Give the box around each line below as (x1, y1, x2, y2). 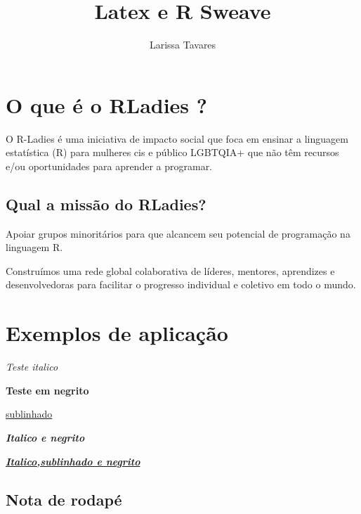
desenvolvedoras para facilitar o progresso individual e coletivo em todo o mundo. (6, 277, 356, 292)
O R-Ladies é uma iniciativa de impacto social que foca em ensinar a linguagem (6, 131, 348, 146)
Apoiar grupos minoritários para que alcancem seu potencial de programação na (6, 226, 350, 240)
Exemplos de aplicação (6, 319, 228, 347)
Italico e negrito (6, 430, 85, 444)
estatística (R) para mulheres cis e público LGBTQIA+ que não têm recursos (6, 145, 339, 160)
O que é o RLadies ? (6, 90, 208, 119)
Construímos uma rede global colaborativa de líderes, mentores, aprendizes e (6, 263, 335, 278)
